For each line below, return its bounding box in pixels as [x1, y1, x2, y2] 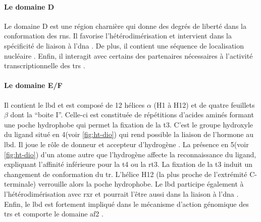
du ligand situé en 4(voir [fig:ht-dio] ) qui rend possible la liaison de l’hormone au [4, 129, 254, 140]
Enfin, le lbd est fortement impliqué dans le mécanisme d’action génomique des [4, 198, 249, 209]
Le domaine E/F [4, 80, 63, 91]
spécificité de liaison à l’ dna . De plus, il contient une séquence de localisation [4, 40, 244, 51]
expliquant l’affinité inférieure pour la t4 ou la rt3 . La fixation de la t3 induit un [4, 159, 253, 169]
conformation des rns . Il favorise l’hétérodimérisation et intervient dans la [4, 30, 232, 41]
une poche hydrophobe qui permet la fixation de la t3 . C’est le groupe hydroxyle [4, 119, 253, 129]
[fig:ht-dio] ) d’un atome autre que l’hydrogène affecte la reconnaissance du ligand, [4, 149, 256, 159]
